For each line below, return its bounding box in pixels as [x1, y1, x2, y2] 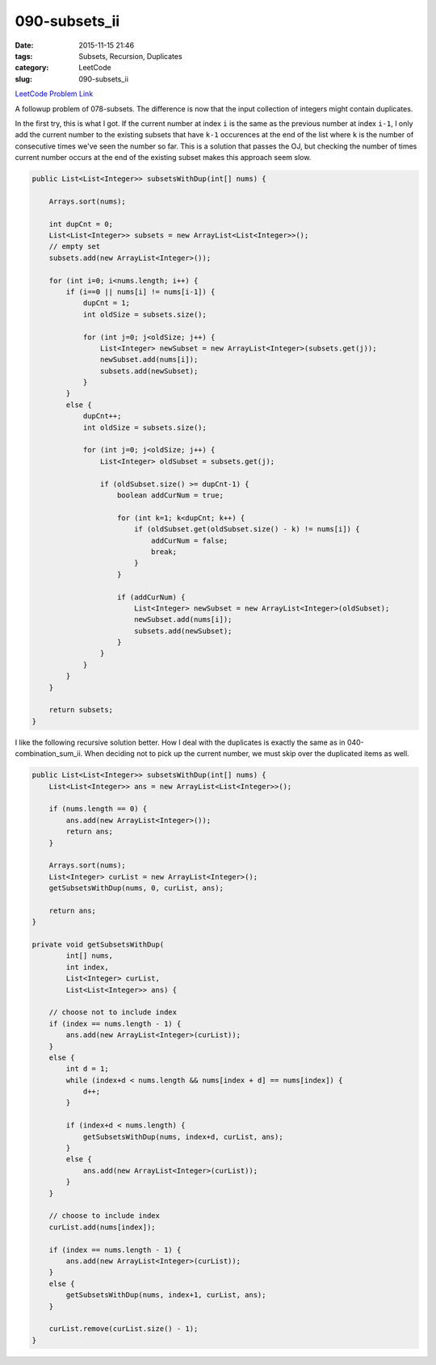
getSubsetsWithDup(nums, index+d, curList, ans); [82, 1132, 283, 1141]
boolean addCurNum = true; [117, 490, 224, 500]
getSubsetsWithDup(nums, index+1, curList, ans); [65, 1291, 266, 1300]
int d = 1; [65, 1065, 109, 1073]
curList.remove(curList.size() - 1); [48, 1325, 199, 1333]
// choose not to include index [48, 1008, 178, 1017]
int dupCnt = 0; [48, 219, 113, 229]
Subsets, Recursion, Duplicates [78, 51, 182, 61]
